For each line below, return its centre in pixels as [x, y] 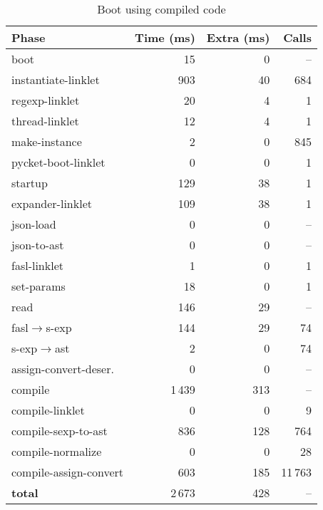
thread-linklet [45, 121]
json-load [34, 224]
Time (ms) [165, 37]
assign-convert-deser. [63, 369]
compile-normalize [57, 451]
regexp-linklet [46, 100]
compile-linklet [48, 410]
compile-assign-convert [68, 472]
